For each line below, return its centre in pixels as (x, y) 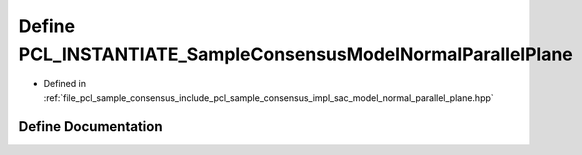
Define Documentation (90, 126)
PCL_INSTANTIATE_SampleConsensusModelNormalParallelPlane (296, 54)
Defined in (65, 84)
